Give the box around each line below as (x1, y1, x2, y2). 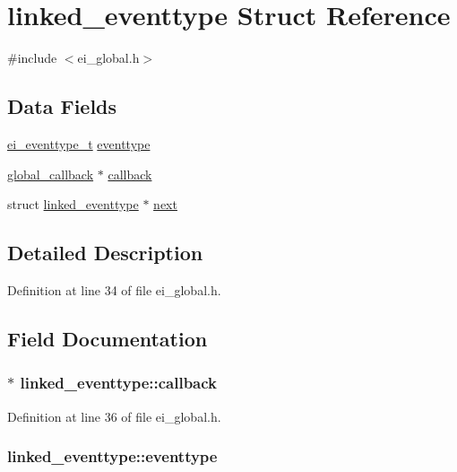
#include (7, 48, 57, 67)
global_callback (7, 164, 94, 183)
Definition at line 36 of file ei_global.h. (7, 406, 221, 425)
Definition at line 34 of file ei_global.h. (7, 280, 221, 299)
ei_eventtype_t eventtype (7, 134, 151, 153)
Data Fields (7, 92, 117, 120)
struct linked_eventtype (7, 195, 139, 214)
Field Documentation (7, 324, 208, 352)
